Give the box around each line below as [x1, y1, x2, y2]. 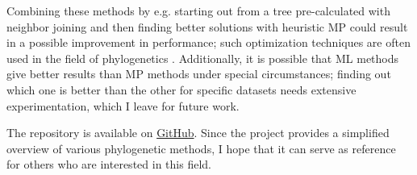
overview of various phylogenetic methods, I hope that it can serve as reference [6, 140, 396, 156]
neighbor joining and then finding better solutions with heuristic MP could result [6, 18, 408, 35]
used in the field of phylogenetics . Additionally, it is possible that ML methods [6, 49, 399, 66]
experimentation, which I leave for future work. [6, 97, 240, 114]
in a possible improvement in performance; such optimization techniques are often [6, 34, 411, 51]
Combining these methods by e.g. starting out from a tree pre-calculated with [6, 2, 390, 19]
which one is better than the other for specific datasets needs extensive [6, 81, 357, 98]
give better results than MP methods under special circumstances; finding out [6, 65, 391, 82]
